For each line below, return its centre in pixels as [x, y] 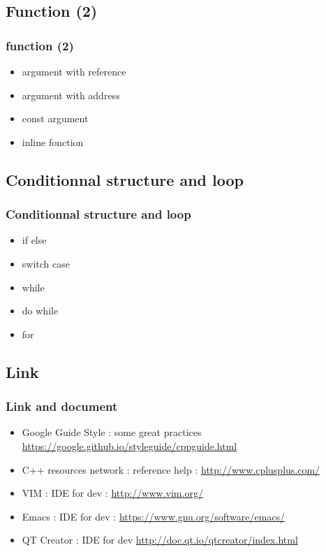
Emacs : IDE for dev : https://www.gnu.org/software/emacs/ [154, 516]
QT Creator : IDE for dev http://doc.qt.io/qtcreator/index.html [160, 540]
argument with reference [74, 71]
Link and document [62, 406]
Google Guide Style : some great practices [112, 432]
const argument [55, 118]
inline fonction [53, 141]
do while [40, 311]
